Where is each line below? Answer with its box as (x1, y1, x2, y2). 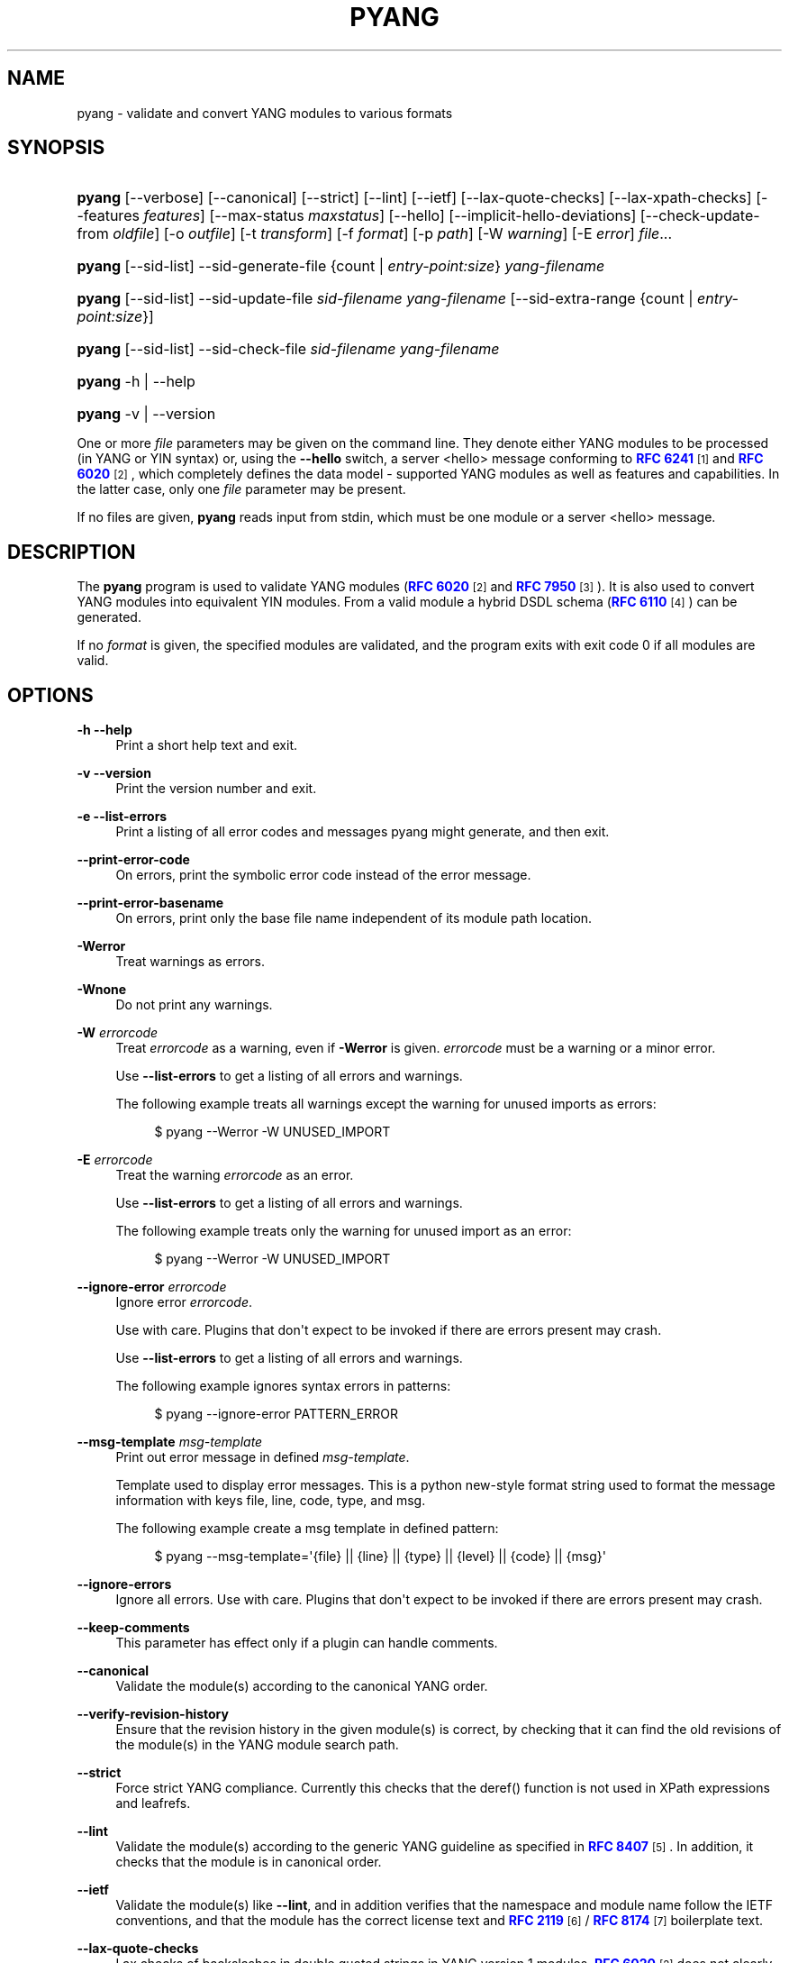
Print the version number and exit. (115, 781, 317, 797)
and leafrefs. (115, 1795, 191, 1812)
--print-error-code (77, 852, 190, 868)
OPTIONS (7, 683, 94, 707)
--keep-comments (77, 1620, 190, 1636)
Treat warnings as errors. (115, 954, 265, 970)
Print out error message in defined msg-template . (115, 1449, 410, 1465)
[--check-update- (639, 206, 760, 225)
